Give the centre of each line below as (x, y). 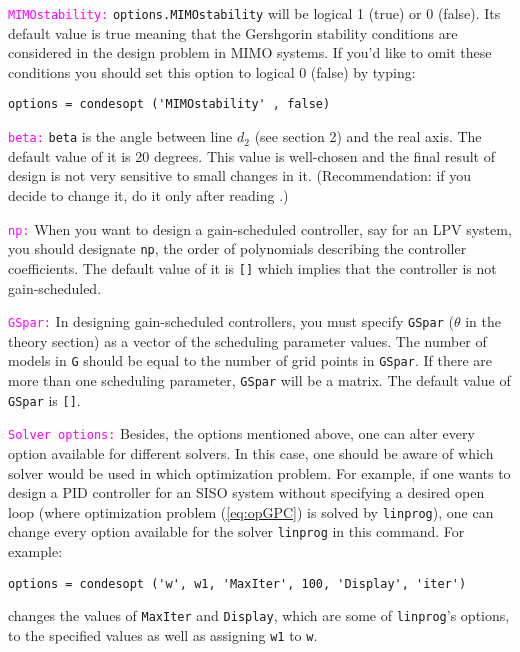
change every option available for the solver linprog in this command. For (236, 531)
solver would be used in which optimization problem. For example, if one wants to (259, 472)
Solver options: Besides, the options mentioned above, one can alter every (241, 433)
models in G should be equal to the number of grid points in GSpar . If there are (250, 360)
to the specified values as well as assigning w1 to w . (163, 634)
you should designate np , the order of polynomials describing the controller (237, 248)
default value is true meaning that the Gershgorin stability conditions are (233, 32)
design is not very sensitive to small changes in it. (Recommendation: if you (240, 175)
